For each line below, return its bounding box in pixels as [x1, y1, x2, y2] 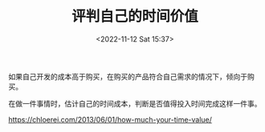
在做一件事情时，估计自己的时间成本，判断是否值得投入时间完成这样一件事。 [8, 98, 262, 108]
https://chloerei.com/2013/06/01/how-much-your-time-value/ [8, 114, 213, 124]
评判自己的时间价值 [71, 7, 198, 26]
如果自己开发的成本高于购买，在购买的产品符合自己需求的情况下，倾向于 [8, 71, 247, 81]
